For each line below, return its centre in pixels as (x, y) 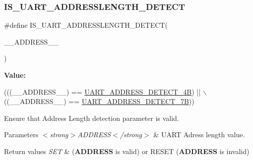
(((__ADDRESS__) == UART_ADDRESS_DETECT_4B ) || (102, 91)
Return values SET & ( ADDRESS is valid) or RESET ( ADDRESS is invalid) (127, 151)
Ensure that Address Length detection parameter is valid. (92, 118)
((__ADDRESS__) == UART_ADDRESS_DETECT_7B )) (99, 101)
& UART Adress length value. (199, 134)
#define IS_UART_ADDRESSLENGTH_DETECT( (86, 25)
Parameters (21, 134)
